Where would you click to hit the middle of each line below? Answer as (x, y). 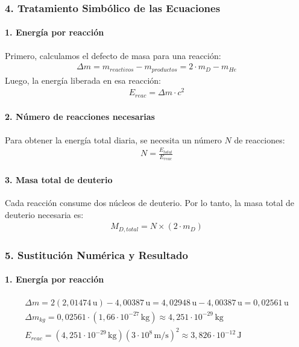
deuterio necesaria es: (44, 214)
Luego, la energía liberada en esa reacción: (83, 80)
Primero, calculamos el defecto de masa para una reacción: (113, 55)
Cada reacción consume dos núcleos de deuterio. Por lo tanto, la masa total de (150, 203)
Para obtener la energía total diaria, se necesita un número (113, 139)
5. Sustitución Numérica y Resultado (96, 255)
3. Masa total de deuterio (59, 180)
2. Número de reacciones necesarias (80, 117)
